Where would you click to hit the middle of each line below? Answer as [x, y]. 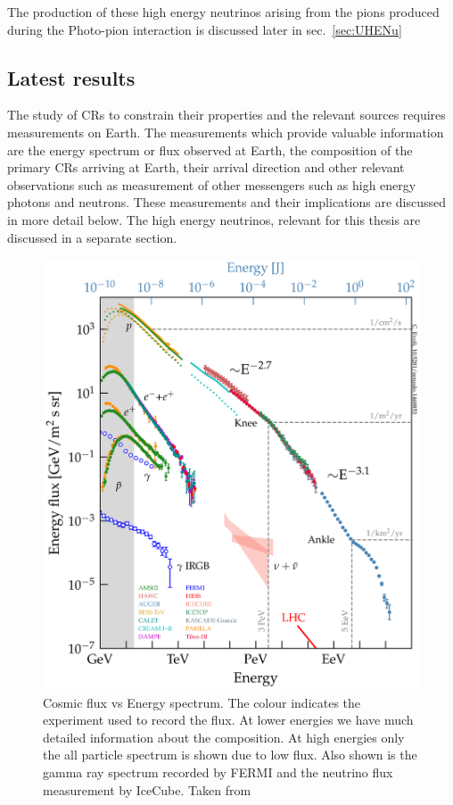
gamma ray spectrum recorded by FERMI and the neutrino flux [218, 772]
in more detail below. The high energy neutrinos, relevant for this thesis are [214, 219]
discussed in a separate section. [92, 237]
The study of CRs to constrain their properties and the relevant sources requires [226, 115]
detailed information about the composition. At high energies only [224, 737]
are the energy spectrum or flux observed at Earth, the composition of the [210, 149]
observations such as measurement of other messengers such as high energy [212, 184]
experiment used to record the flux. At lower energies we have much [228, 720]
